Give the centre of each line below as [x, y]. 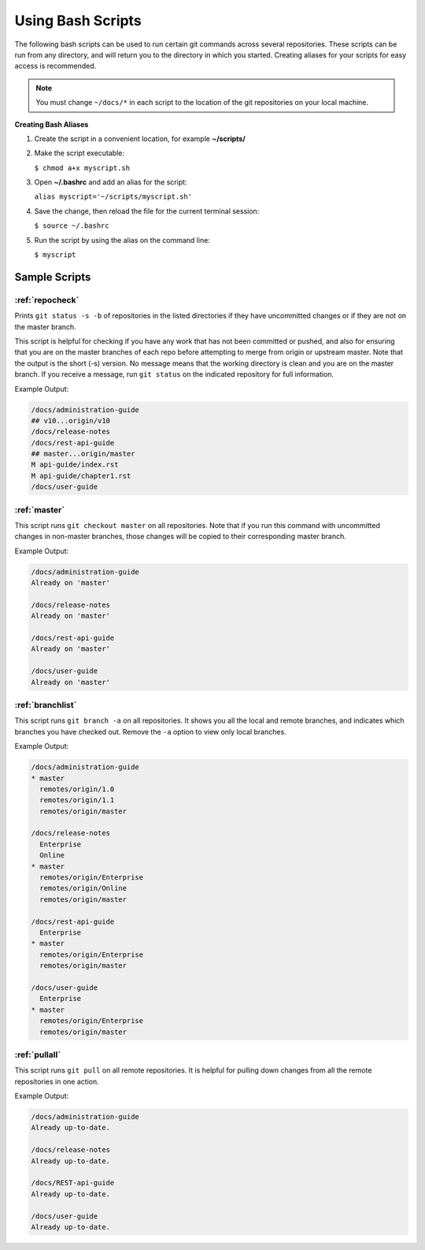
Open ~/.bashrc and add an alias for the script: [111, 182]
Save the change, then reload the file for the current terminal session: [147, 211]
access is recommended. [55, 66]
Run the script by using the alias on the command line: [122, 240]
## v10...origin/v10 [70, 420]
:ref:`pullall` [38, 1055]
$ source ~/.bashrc [72, 226]
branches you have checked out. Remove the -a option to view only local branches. [150, 731]
